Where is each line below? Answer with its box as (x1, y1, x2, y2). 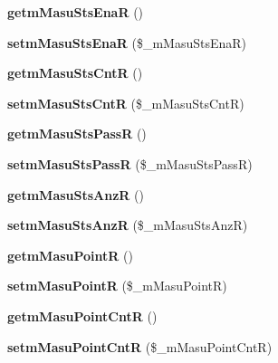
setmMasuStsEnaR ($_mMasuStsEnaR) (7, 33, 247, 52)
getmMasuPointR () (7, 245, 133, 264)
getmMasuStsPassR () (7, 124, 147, 143)
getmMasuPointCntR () (7, 306, 158, 325)
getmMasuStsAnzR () (7, 185, 144, 204)
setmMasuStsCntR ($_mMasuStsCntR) (7, 93, 244, 112)
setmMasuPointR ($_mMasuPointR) (7, 276, 227, 295)
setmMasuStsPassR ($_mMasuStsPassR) (7, 154, 253, 173)
